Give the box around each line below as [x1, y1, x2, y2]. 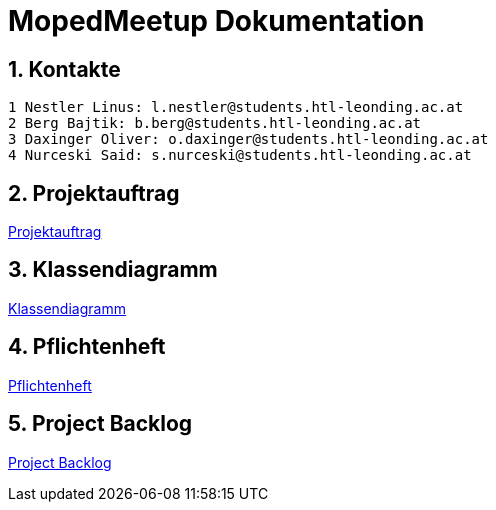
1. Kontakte [8, 56, 121, 82]
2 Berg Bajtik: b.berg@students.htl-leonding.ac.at [8, 115, 422, 132]
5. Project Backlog [8, 411, 193, 437]
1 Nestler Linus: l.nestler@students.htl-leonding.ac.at [8, 99, 464, 116]
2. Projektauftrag [8, 180, 180, 206]
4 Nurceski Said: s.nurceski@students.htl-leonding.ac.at [8, 147, 472, 164]
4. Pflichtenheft [8, 334, 166, 360]
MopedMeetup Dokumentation [8, 4, 425, 38]
